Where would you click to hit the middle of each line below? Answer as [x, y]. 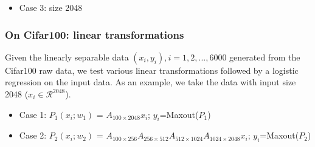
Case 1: [33, 114]
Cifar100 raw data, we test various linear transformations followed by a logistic [152, 70]
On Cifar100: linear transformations [95, 34]
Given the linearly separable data [67, 57]
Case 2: [33, 135]
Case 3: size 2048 [51, 7]
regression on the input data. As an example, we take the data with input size [151, 82]
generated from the [265, 57]
